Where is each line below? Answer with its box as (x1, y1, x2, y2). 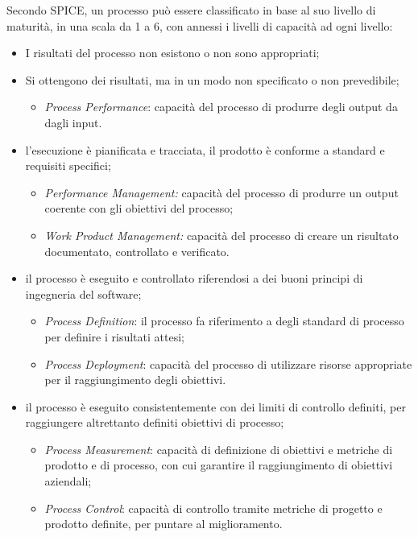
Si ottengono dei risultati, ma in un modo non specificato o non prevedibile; (25, 71, 399, 88)
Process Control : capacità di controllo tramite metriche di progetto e (44, 499, 383, 516)
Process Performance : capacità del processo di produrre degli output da (44, 98, 398, 115)
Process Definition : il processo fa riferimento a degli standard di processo (44, 312, 404, 329)
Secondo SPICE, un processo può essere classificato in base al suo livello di (6, 2, 376, 18)
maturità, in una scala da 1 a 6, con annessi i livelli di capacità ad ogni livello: (6, 17, 393, 34)
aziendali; (44, 473, 92, 489)
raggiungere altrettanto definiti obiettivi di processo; (25, 414, 284, 431)
